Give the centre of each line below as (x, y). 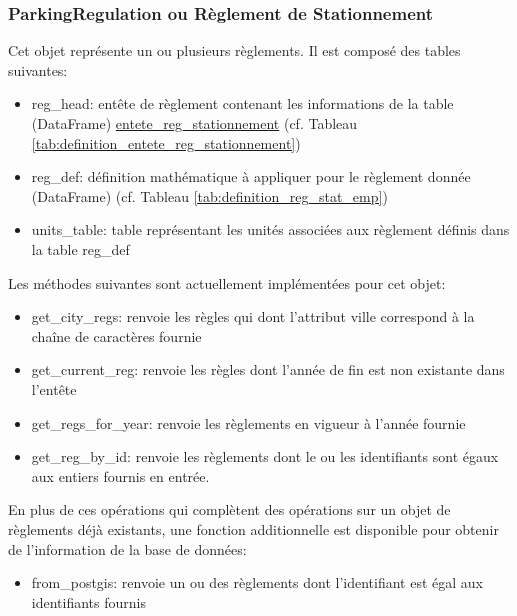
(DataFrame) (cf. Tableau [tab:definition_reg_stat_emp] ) (209, 195)
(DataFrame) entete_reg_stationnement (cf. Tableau (194, 123)
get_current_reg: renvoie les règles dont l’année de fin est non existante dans (268, 369)
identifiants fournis (88, 601)
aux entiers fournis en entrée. (120, 475)
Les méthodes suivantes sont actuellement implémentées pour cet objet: (227, 282)
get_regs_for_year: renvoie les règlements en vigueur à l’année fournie (248, 422)
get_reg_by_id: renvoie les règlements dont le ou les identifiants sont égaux (265, 456)
